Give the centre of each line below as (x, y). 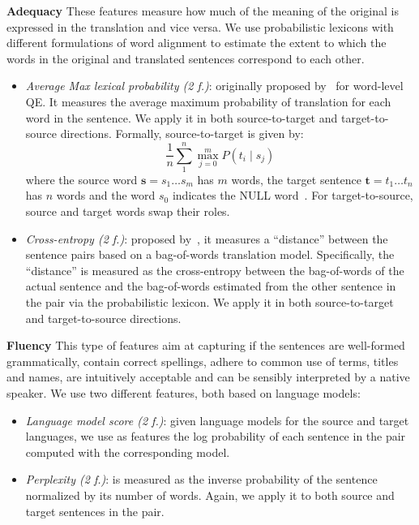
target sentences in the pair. (95, 511)
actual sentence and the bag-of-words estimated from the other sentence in (211, 286)
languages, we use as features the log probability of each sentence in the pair (216, 436)
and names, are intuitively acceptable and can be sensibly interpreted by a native (208, 377)
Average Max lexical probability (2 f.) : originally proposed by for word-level (214, 86)
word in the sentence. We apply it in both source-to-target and (182, 117)
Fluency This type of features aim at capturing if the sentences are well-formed (206, 345)
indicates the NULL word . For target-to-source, (293, 195)
